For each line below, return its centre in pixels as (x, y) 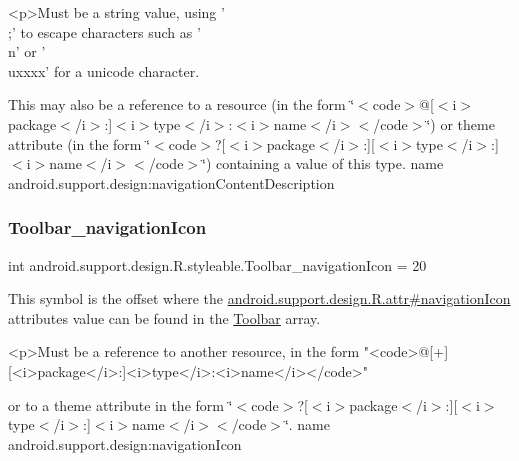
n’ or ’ (27, 51)
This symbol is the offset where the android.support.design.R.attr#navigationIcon (259, 298)
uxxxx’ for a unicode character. (104, 70)
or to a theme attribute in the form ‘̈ (120, 404)
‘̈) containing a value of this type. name (323, 163)
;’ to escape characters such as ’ (104, 31)
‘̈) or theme (460, 123)
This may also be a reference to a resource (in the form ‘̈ (181, 104)
